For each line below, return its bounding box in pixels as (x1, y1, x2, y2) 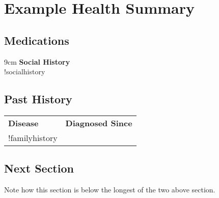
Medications (4, 32, 69, 48)
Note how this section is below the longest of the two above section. (4, 184, 215, 195)
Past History (4, 91, 72, 107)
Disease (8, 117, 39, 129)
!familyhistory (8, 131, 58, 144)
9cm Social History (4, 56, 70, 67)
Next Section (4, 160, 74, 176)
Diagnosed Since (65, 117, 132, 129)
